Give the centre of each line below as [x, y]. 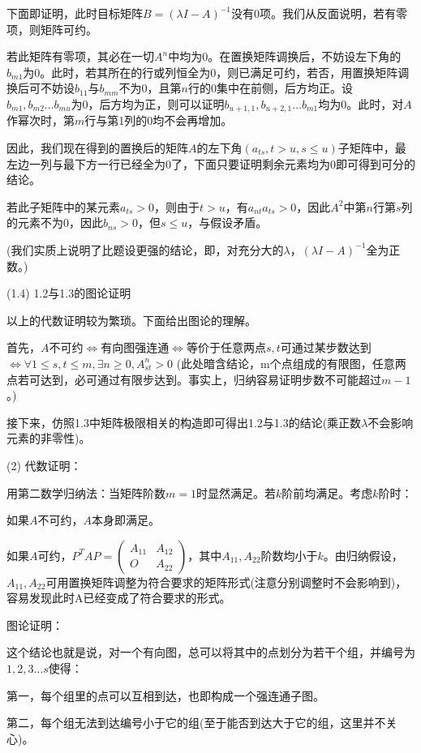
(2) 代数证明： [44, 465]
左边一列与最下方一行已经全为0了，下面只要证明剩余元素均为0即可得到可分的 [211, 163]
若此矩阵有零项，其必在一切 [80, 56]
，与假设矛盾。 [228, 222]
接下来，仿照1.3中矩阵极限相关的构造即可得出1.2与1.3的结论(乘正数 [184, 422]
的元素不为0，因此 [55, 222]
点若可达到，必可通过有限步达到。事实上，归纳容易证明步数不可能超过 [194, 379]
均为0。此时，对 [361, 103]
